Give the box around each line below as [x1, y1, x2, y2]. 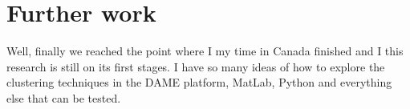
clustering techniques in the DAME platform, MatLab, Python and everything [6, 74, 392, 91]
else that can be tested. [6, 89, 121, 106]
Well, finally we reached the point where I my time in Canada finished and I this [6, 42, 404, 59]
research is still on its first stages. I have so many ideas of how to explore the [6, 58, 385, 75]
